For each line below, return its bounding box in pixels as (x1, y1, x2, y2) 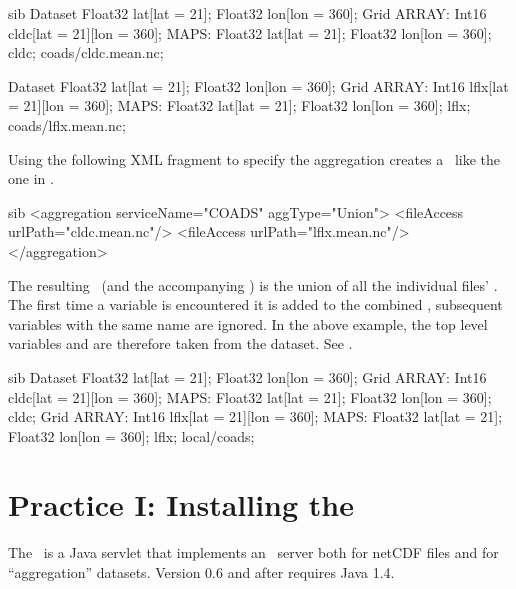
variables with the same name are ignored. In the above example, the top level (8, 313, 488, 334)
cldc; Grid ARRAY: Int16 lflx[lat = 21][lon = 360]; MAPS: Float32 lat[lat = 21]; (8, 406, 503, 427)
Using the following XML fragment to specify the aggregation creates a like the (8, 148, 501, 169)
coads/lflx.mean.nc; (8, 114, 126, 135)
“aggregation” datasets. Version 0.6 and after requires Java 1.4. (8, 562, 395, 582)
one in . (8, 168, 54, 189)
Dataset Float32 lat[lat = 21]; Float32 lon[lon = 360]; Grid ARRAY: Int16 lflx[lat (8, 75, 509, 96)
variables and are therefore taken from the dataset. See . (8, 333, 353, 354)
